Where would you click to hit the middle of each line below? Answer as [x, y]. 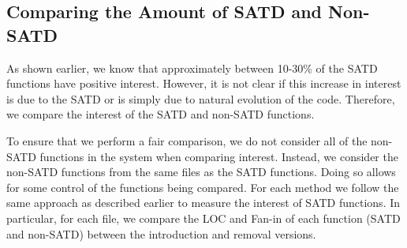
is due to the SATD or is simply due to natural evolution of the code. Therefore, [201, 98]
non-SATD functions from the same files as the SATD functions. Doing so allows [201, 172]
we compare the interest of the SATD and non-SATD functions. [161, 114]
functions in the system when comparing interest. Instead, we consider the [219, 156]
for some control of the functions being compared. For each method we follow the [203, 187]
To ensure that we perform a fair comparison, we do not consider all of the [187, 140]
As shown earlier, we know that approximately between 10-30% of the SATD [192, 68]
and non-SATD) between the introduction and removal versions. [161, 233]
